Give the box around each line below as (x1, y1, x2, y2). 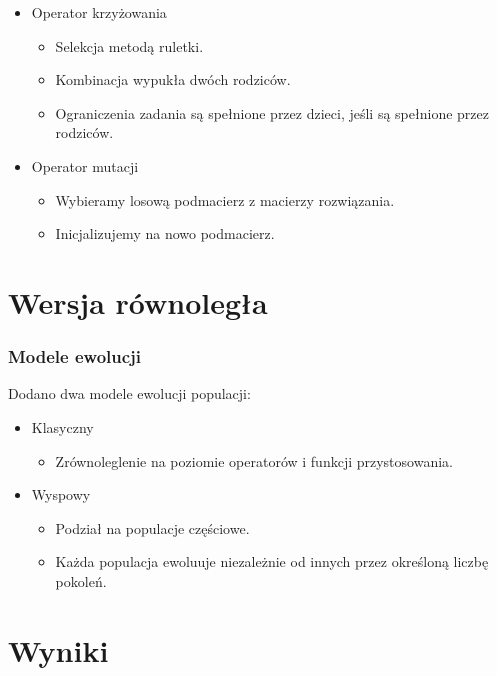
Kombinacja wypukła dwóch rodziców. (55, 69, 291, 90)
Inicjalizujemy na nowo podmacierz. (55, 223, 275, 244)
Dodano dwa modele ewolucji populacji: (8, 383, 251, 404)
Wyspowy (31, 484, 91, 505)
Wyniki (8, 629, 109, 670)
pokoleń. (55, 570, 107, 591)
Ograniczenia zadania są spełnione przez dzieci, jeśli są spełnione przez (55, 102, 489, 123)
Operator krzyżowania (31, 2, 167, 22)
